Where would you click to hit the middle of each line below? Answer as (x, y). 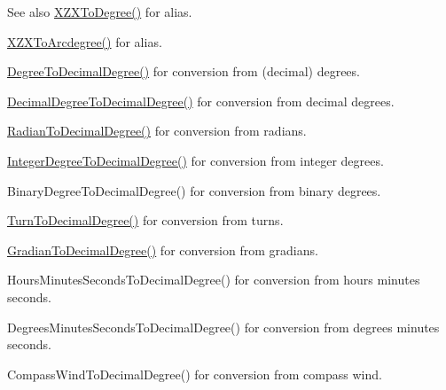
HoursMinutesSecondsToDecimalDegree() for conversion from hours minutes (214, 280)
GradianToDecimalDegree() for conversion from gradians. (163, 250)
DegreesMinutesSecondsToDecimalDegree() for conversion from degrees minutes (223, 327)
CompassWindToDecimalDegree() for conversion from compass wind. (195, 374)
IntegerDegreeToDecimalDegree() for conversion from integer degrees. (196, 160)
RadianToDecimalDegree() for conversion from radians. (157, 131)
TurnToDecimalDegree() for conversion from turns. (145, 220)
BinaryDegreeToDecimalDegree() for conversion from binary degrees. (194, 190)
